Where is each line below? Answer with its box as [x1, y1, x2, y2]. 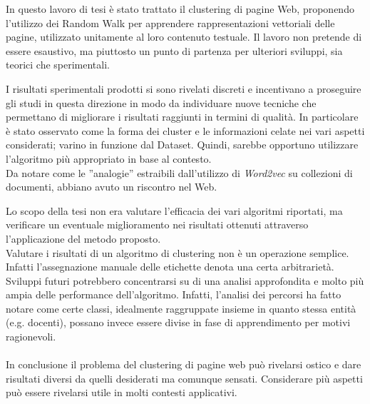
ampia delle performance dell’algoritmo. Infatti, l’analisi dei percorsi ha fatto [6, 287, 341, 302]
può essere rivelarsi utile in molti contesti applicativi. [6, 385, 237, 400]
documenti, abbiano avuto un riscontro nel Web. [6, 179, 217, 194]
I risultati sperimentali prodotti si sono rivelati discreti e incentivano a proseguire [6, 81, 361, 96]
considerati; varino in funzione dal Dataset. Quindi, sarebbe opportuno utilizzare [6, 137, 359, 152]
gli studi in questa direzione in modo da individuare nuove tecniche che [6, 95, 317, 110]
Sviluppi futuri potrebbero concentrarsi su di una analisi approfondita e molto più [6, 273, 364, 288]
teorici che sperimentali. [6, 57, 110, 72]
